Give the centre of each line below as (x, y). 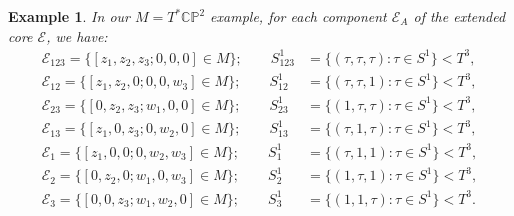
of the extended (459, 16)
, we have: (77, 35)
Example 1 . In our (69, 16)
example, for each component (298, 16)
